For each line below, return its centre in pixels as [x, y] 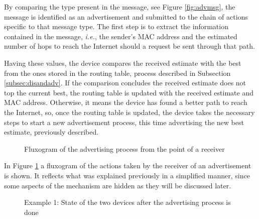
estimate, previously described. [51, 132]
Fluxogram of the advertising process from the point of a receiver [124, 148]
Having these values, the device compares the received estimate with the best [123, 63]
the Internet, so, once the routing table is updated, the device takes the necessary [129, 112]
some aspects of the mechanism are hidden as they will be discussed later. [118, 185]
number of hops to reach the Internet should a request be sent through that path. [129, 46]
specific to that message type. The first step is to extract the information [116, 26]
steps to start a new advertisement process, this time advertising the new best [124, 122]
